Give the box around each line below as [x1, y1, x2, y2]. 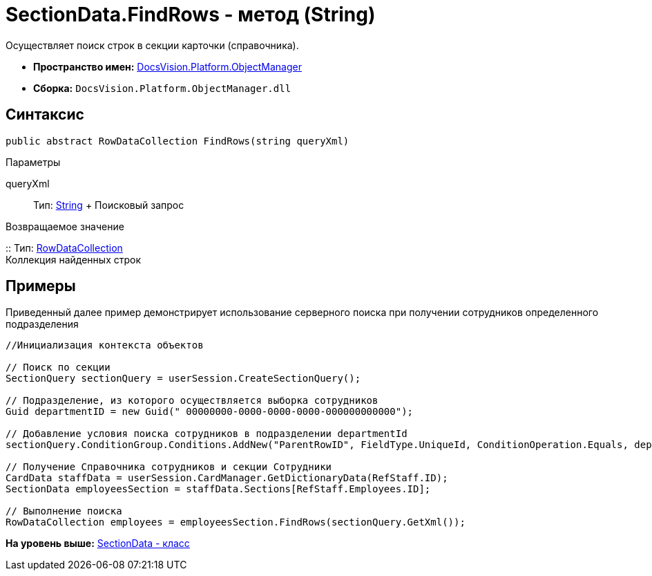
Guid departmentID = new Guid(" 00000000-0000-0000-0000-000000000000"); [6, 406, 414, 418]
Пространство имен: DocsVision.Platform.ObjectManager [33, 60, 302, 73]
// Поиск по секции [6, 362, 111, 373]
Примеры [6, 277, 76, 295]
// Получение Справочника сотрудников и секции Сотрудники [6, 461, 332, 473]
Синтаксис [6, 106, 84, 124]
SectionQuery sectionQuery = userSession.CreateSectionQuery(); [6, 373, 361, 384]
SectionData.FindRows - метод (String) [6, 3, 376, 26]
